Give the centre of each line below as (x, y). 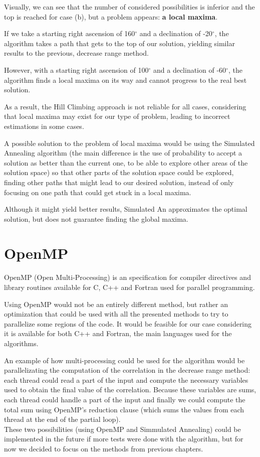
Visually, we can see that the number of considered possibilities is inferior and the (129, 7)
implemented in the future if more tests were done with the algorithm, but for (124, 439)
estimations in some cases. (44, 126)
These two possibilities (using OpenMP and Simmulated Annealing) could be (122, 429)
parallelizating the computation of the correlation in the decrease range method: (127, 370)
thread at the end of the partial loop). (62, 419)
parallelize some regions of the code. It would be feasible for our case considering (128, 323)
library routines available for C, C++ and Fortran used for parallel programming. (129, 287)
